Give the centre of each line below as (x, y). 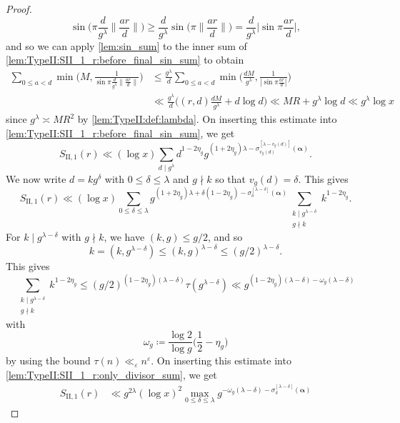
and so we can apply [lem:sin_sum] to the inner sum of (126, 45)
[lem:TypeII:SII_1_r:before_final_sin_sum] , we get (120, 133)
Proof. (19, 9)
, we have (124, 236)
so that (231, 178)
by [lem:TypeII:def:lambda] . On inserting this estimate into (207, 119)
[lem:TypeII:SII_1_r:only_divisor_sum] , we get (111, 374)
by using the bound (48, 360)
